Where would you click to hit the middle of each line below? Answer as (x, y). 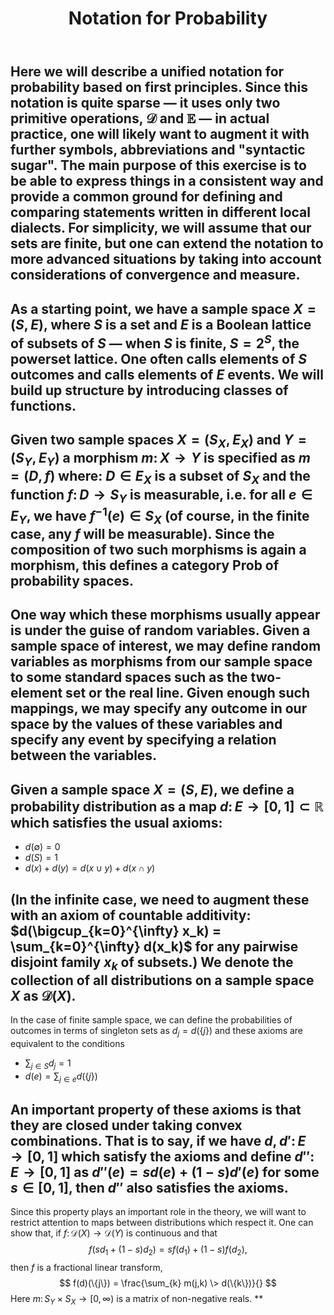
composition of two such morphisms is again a (158, 549)
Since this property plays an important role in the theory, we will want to (158, 1212)
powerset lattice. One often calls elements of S (159, 358)
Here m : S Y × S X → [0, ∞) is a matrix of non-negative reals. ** (137, 1300)
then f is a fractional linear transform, (86, 1268)
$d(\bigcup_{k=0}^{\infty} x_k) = (116, 930)
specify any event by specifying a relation (143, 740)
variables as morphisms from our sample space (161, 662)
